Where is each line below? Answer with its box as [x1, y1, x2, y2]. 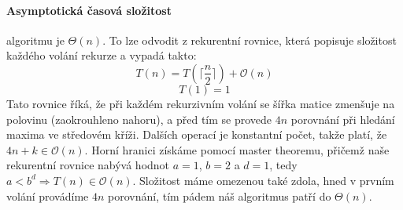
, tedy [269, 157, 298, 173]
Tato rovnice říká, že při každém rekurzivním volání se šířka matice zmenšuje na [6, 95, 395, 111]
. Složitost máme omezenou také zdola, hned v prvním [132, 172, 394, 188]
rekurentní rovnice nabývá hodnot [6, 157, 170, 173]
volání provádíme [6, 187, 89, 204]
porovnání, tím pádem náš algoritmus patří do [108, 187, 331, 204]
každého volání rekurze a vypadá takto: [6, 47, 197, 63]
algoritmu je [6, 31, 65, 48]
